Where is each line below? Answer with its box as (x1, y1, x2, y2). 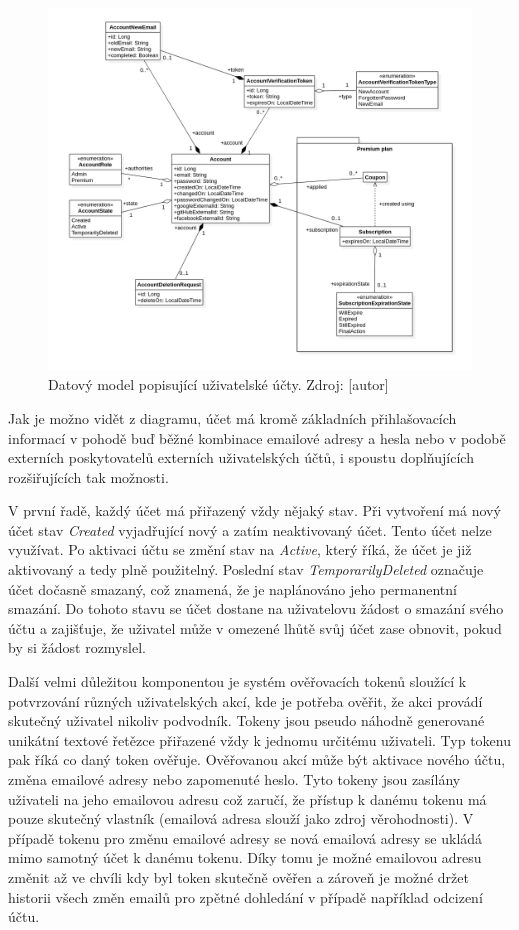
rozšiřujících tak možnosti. (8, 466, 169, 487)
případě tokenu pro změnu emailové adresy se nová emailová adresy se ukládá (8, 827, 483, 848)
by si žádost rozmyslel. (8, 637, 146, 658)
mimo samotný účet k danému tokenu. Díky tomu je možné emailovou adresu (8, 847, 482, 868)
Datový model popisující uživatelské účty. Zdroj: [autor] (48, 374, 389, 395)
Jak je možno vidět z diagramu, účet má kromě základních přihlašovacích (8, 407, 457, 428)
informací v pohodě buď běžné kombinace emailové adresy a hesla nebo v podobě (8, 427, 506, 448)
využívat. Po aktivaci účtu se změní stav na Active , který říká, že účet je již (8, 539, 472, 560)
